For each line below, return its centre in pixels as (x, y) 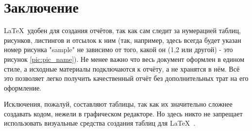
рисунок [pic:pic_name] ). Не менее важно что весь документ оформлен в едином (124, 59)
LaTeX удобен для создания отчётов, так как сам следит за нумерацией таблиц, (122, 30)
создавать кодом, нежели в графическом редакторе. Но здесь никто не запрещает (123, 113)
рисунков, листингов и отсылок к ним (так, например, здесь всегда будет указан (123, 40)
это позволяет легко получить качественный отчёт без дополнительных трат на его (126, 78)
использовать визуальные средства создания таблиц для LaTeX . (100, 123)
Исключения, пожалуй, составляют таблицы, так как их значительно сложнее (118, 104)
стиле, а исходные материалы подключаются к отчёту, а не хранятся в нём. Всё (122, 68)
